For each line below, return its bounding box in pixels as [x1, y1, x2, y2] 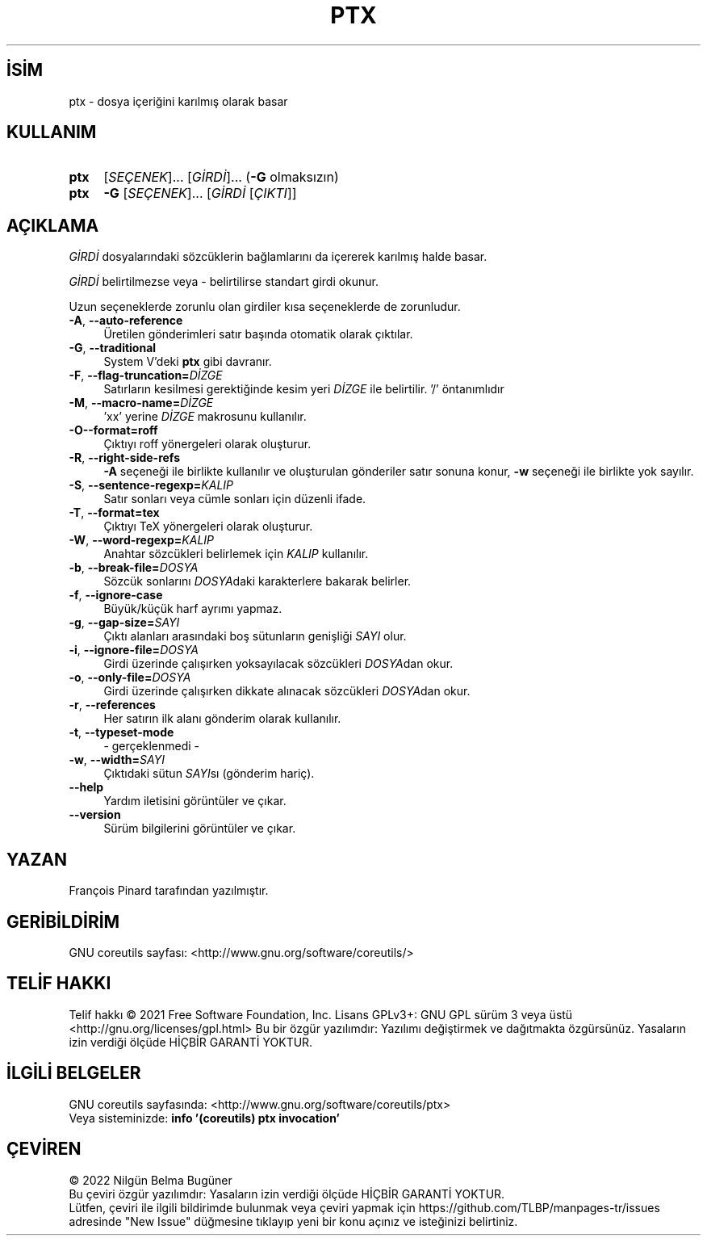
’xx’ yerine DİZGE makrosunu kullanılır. [103, 409, 307, 424]
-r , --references [69, 698, 156, 712]
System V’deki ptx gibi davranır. [103, 355, 272, 369]
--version [69, 808, 121, 822]
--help [69, 780, 104, 795]
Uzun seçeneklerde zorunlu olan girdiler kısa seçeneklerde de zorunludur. [69, 300, 461, 314]
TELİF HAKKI [6, 973, 111, 994]
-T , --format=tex [69, 506, 160, 520]
